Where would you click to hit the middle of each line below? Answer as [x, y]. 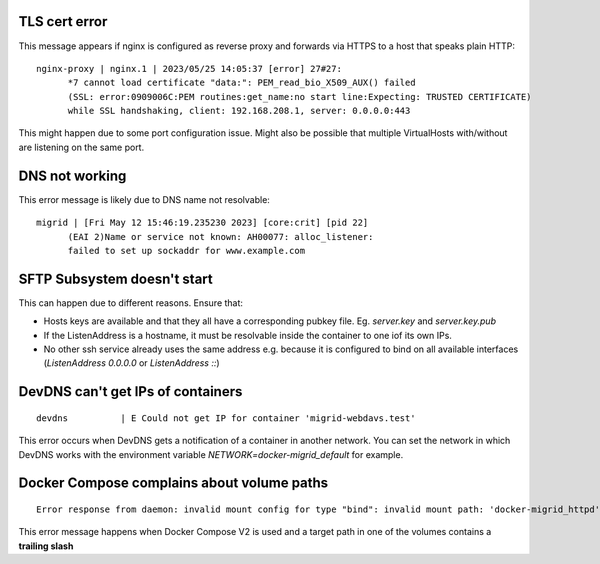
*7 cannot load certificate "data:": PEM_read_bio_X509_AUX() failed [241, 83]
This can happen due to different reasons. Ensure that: [131, 302]
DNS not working [72, 175]
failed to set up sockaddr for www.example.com [186, 250]
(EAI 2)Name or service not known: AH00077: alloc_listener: [220, 236]
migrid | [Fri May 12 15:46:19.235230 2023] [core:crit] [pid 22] [202, 223]
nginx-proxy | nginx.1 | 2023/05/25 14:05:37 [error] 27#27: [189, 68]
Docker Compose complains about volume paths [173, 483]
